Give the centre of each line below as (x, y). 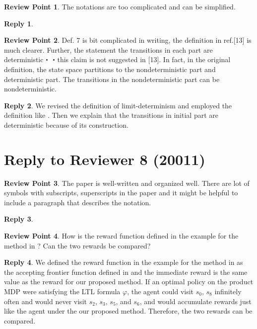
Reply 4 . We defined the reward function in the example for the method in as (124, 262)
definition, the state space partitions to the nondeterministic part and (110, 69)
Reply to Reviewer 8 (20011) (105, 159)
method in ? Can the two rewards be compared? (77, 245)
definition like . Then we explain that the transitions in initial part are (111, 115)
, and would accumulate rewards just (195, 301)
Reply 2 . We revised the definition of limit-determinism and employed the (118, 105)
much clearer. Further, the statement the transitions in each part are (108, 49)
